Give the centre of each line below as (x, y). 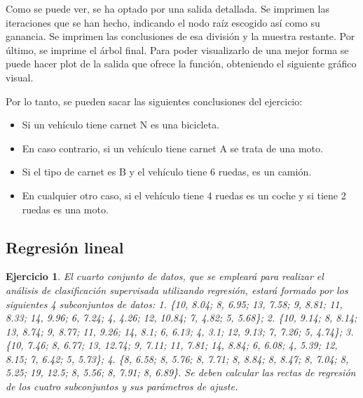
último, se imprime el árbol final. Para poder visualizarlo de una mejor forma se (177, 49)
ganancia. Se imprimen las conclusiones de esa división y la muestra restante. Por (180, 36)
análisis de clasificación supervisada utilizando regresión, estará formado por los (177, 290)
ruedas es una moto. (65, 209)
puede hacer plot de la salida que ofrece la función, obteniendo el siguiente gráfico (181, 64)
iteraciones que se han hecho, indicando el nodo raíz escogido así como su (163, 22)
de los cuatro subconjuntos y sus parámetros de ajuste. (122, 386)
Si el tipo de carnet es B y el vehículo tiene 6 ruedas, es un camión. (167, 172)
